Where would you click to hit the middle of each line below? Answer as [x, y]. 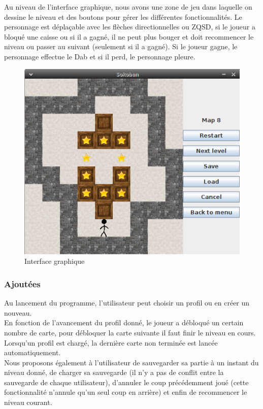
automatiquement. [32, 352]
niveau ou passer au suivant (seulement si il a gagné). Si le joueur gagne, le [121, 46]
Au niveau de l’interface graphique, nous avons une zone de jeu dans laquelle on [128, 7]
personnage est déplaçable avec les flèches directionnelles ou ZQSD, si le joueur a [130, 27]
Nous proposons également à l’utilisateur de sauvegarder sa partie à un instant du [131, 362]
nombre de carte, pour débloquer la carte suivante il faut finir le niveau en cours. [130, 332]
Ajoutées [22, 283]
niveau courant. [28, 402]
